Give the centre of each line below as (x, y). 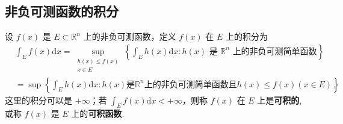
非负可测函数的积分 (62, 11)
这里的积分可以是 (39, 100)
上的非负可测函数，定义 (130, 36)
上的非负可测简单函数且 (190, 85)
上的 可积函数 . (98, 113)
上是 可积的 (278, 100)
